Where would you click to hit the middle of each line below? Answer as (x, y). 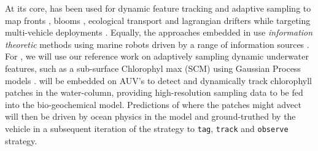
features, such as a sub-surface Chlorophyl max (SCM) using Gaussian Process (153, 68)
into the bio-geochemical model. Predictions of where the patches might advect (153, 104)
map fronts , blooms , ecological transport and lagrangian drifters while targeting (158, 20)
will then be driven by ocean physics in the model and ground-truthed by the (150, 116)
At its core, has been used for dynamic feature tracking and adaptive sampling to (158, 8)
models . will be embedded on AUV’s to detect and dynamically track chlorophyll (158, 80)
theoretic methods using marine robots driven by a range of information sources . (157, 44)
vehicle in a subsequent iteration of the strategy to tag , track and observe (147, 128)
